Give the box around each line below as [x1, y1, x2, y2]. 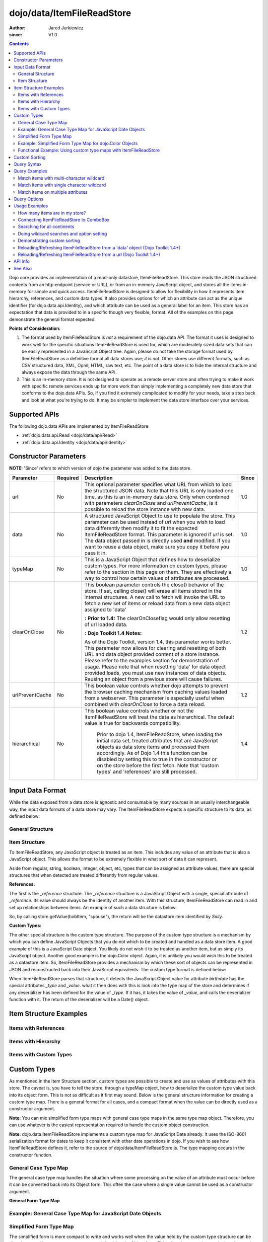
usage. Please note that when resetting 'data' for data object [84, 663, 226, 670]
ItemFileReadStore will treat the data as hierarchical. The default [84, 713, 234, 720]
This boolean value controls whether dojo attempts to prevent [84, 682, 228, 689]
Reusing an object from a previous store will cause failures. [84, 676, 223, 683]
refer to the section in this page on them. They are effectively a [84, 568, 232, 575]
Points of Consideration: [9, 325, 61, 331]
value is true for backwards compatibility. [84, 719, 181, 726]
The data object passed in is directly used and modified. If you [84, 537, 231, 544]
